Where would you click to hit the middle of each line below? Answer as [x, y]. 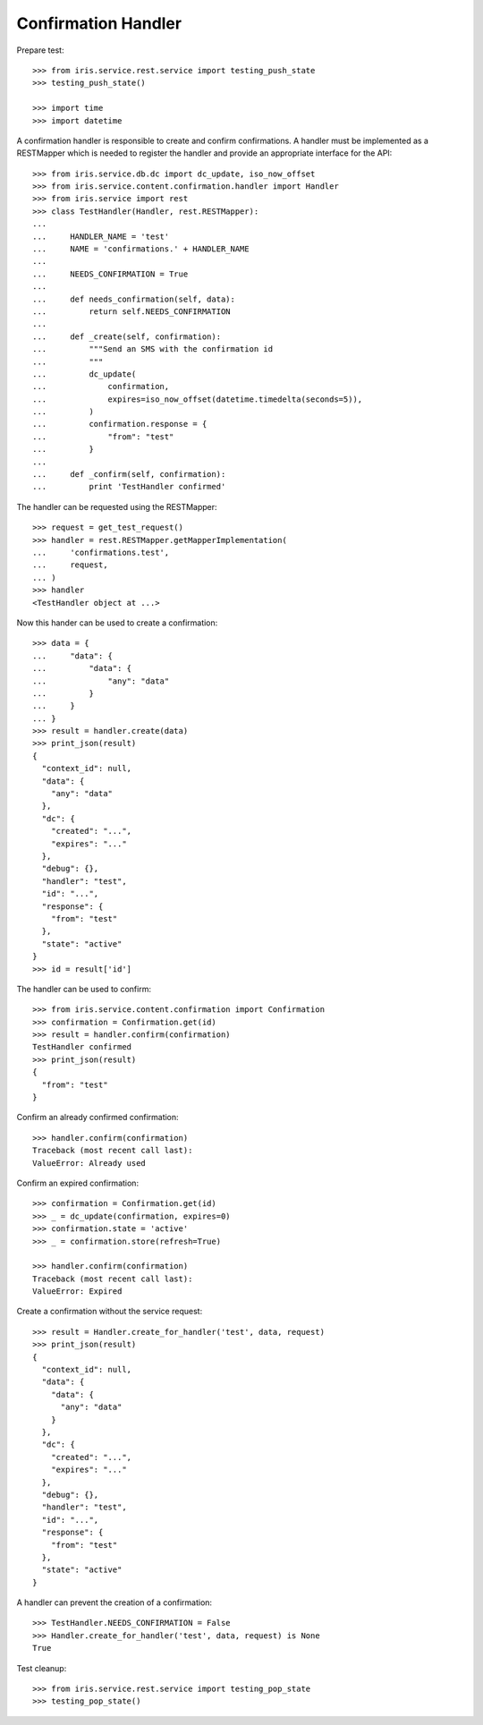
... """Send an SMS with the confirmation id [153, 349]
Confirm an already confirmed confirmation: [97, 1117]
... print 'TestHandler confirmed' [129, 487]
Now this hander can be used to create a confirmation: [117, 623]
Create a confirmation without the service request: [110, 1312]
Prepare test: [40, 50]
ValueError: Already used [89, 1163]
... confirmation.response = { [120, 424]
